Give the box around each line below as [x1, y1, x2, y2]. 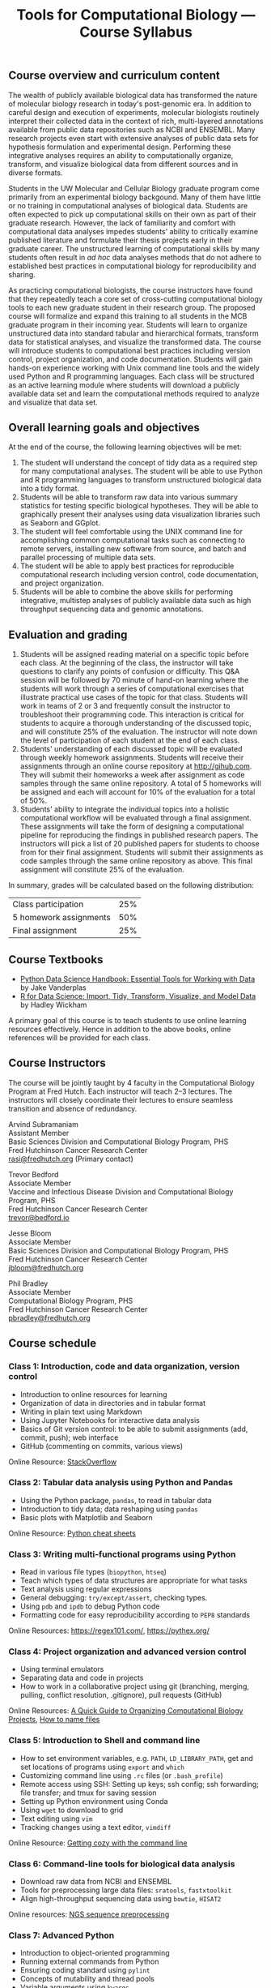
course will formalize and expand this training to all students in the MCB [8, 311, 248, 321]
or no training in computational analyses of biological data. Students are [8, 200, 248, 210]
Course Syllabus [79, 23, 193, 41]
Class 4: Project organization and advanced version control [8, 1646, 247, 1657]
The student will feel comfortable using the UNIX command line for [19, 527, 243, 537]
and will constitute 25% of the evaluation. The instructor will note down [19, 727, 257, 737]
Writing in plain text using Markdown [19, 1407, 143, 1416]
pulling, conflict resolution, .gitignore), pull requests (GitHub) [19, 1690, 222, 1700]
